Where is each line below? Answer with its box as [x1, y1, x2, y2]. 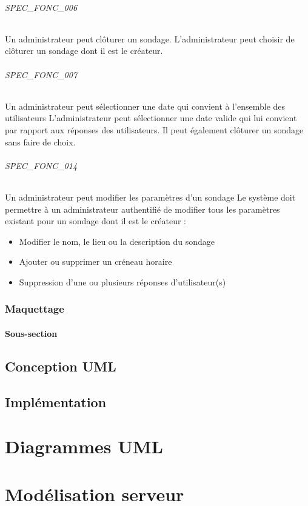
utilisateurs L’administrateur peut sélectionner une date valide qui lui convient [5, 112, 297, 124]
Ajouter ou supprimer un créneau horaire [19, 255, 172, 268]
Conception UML [5, 356, 116, 375]
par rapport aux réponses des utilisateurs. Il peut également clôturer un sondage [5, 123, 304, 136]
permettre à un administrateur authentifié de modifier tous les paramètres [5, 202, 280, 215]
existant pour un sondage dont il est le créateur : [5, 215, 187, 227]
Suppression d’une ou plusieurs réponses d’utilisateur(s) [19, 275, 226, 288]
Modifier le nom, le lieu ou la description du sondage [19, 235, 215, 247]
